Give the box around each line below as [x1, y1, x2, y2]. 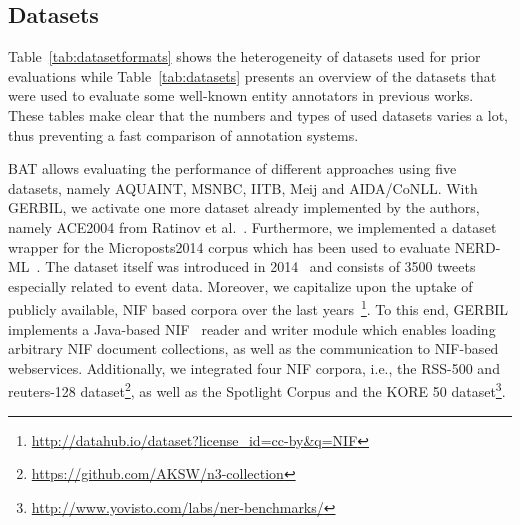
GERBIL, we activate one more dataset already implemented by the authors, [8, 197, 480, 218]
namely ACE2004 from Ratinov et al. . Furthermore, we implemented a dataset [8, 216, 497, 237]
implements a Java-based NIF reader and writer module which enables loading [8, 318, 496, 339]
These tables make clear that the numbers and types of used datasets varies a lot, [8, 104, 508, 125]
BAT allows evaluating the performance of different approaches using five [8, 158, 457, 179]
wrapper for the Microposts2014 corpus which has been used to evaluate [8, 236, 450, 257]
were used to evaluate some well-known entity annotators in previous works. [8, 85, 474, 106]
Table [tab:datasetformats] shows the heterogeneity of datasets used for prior [8, 46, 481, 67]
